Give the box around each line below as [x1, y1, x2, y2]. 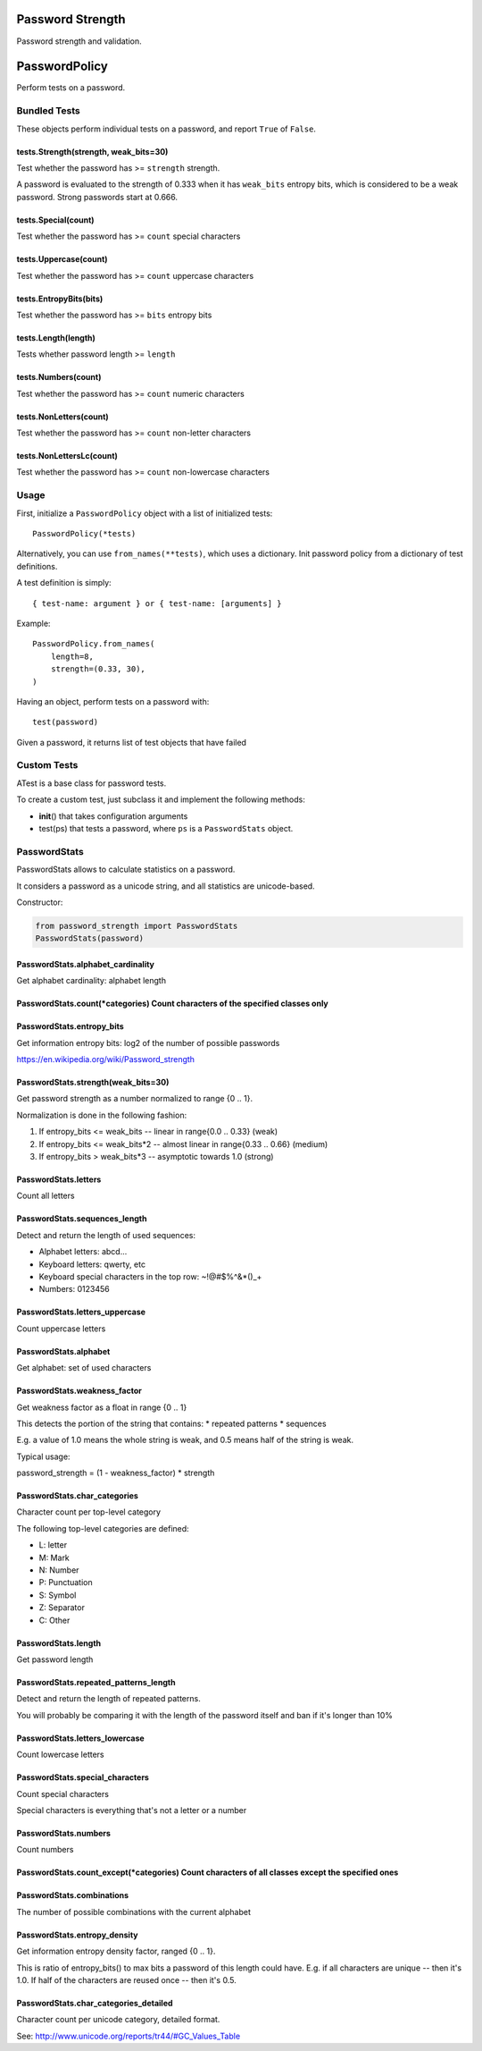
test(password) [32, 717, 99, 728]
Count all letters [16, 1190, 75, 1202]
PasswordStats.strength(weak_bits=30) [16, 1077, 170, 1088]
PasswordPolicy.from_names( [32, 639, 155, 649]
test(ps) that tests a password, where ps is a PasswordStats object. [38, 823, 294, 833]
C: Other [38, 1615, 71, 1625]
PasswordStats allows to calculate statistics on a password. [16, 864, 236, 875]
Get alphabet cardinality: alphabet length [16, 975, 167, 986]
